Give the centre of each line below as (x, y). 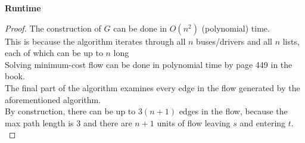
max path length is (39, 122)
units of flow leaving (194, 122)
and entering (263, 122)
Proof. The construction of (53, 28)
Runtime (23, 8)
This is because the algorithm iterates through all (95, 41)
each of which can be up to (54, 53)
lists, (291, 41)
